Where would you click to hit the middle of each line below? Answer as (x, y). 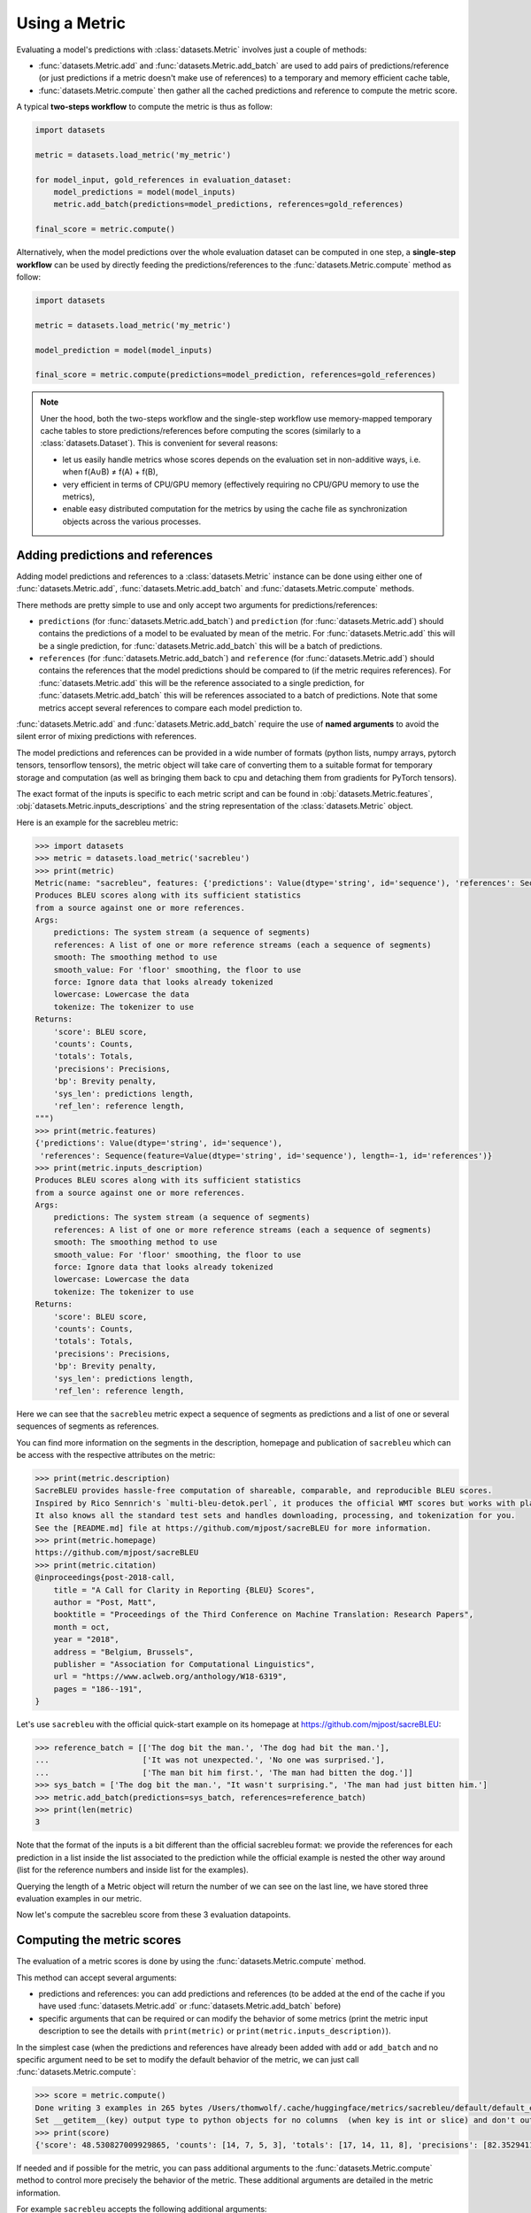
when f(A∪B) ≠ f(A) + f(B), (110, 472)
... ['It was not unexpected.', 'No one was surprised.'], (210, 1760)
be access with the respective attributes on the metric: (116, 1455)
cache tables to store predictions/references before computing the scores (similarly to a (201, 431)
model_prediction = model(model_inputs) (123, 350)
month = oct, (82, 1627)
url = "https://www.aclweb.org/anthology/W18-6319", (170, 1677)
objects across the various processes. (132, 521)
